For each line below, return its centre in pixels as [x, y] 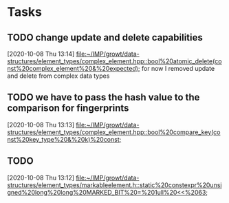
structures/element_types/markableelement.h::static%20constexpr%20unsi [115, 185]
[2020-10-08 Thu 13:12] [41, 178]
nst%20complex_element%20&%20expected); [74, 68]
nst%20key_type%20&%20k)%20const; [64, 139]
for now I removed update [178, 68]
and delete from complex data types [58, 76]
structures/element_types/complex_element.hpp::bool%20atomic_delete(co [115, 61]
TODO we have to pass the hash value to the [103, 97]
